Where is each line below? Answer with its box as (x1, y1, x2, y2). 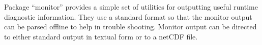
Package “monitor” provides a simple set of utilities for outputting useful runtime (4, 2, 258, 12)
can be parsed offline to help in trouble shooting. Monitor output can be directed (4, 21, 257, 32)
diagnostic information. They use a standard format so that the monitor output (4, 11, 252, 22)
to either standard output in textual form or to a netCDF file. (4, 31, 198, 41)
